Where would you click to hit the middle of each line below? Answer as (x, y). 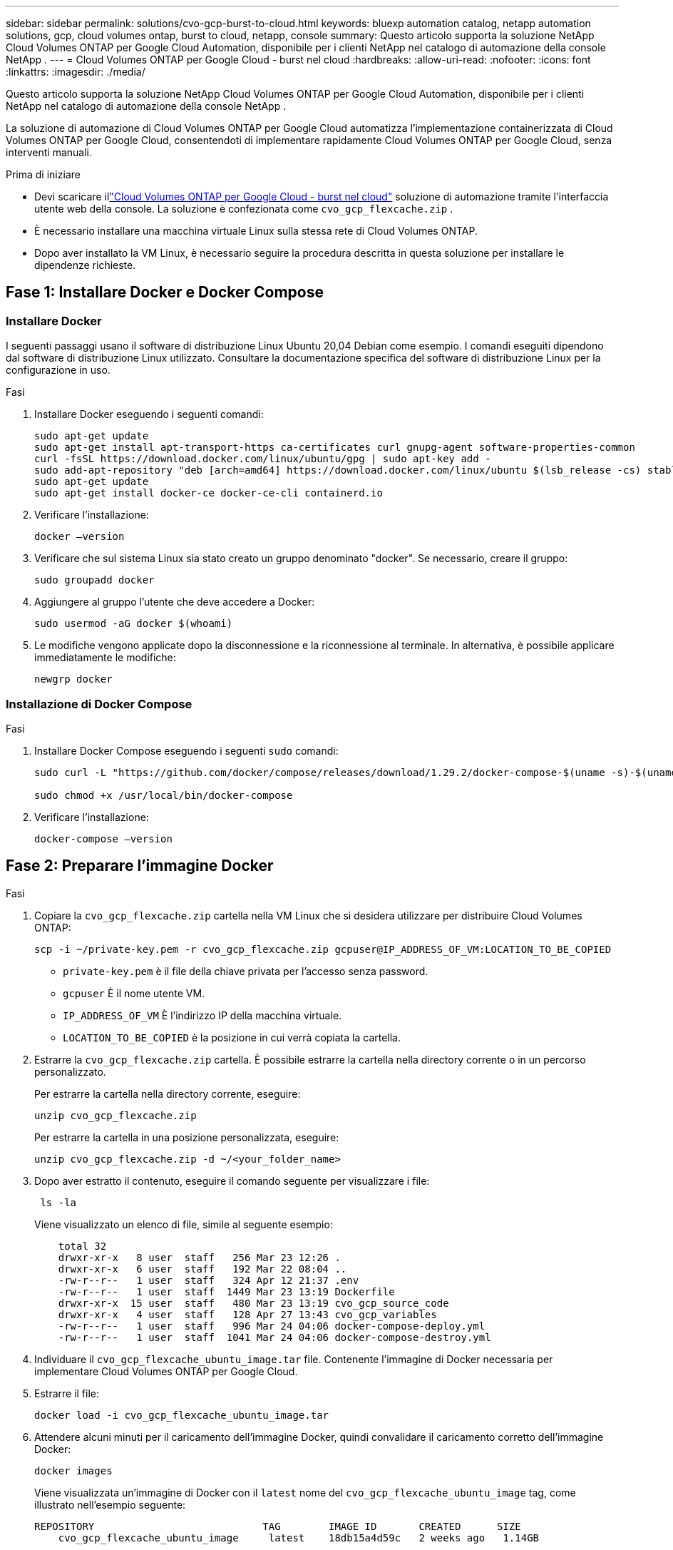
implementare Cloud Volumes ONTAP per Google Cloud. (166, 1371)
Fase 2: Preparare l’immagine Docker (140, 866)
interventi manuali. (49, 152)
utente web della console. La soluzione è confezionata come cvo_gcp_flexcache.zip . (244, 209)
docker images (73, 1470)
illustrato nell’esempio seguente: (110, 1504)
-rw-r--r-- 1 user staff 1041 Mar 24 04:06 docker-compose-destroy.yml (274, 1337)
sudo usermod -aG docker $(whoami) (134, 624)
